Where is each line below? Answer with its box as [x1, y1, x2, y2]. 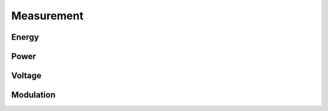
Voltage [11, 71, 42, 81]
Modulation [11, 90, 56, 100]
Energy [11, 32, 39, 42]
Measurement [11, 9, 84, 22]
